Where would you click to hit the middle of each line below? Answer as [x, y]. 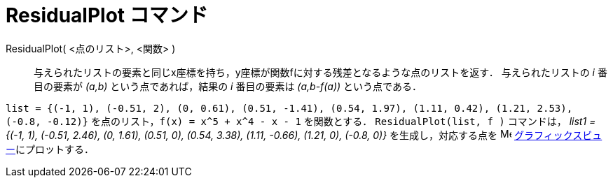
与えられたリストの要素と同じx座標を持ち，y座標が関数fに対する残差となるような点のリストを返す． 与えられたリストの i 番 [321, 72]
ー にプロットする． [50, 149]
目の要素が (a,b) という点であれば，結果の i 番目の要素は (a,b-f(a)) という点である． [228, 86]
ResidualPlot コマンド [107, 15]
